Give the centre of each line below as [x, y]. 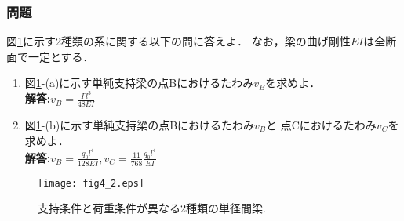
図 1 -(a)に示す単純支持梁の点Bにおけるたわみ [139, 83]
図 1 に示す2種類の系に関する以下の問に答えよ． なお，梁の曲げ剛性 [178, 41]
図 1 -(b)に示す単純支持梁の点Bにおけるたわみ [140, 124]
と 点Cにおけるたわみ [321, 124]
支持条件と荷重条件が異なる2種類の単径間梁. [152, 208]
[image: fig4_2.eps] [91, 183]
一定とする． [61, 56]
